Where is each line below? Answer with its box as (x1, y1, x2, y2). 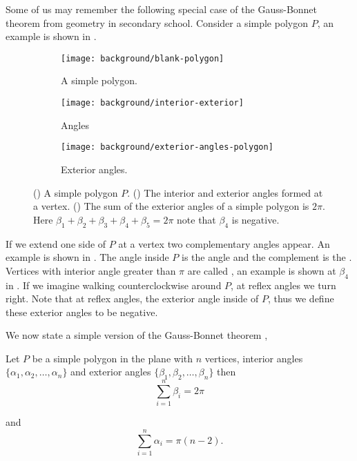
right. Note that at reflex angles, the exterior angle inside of (6, 291, 259, 306)
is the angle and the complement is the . (181, 250, 352, 264)
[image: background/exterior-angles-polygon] (61, 142, 273, 153)
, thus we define (267, 291, 334, 306)
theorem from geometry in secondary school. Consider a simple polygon (6, 15, 308, 30)
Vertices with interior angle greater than (6, 263, 176, 277)
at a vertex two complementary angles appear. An (118, 236, 330, 251)
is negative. (231, 212, 280, 226)
